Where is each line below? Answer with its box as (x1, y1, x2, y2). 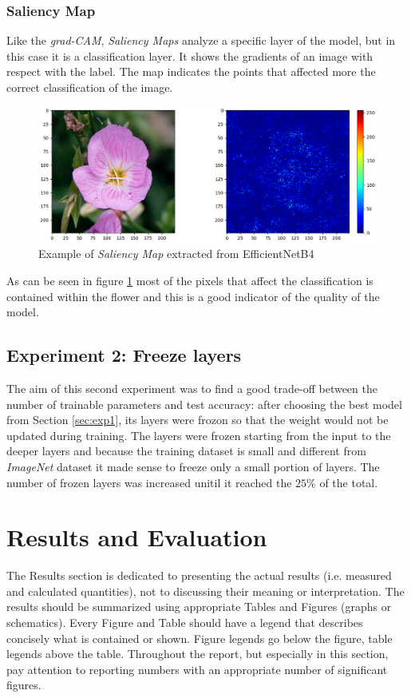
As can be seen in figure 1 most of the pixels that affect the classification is (6, 272, 373, 288)
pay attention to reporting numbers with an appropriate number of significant (6, 660, 388, 677)
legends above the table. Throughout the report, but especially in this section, (6, 645, 389, 662)
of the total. (319, 474, 378, 490)
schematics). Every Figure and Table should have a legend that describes (6, 614, 363, 630)
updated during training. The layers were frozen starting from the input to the (6, 426, 391, 443)
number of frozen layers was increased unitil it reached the (6, 474, 292, 490)
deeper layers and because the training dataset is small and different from (6, 442, 366, 459)
